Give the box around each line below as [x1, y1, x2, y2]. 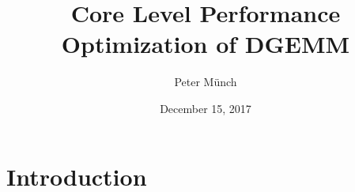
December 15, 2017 [160, 100, 251, 116]
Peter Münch [174, 73, 237, 90]
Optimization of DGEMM [61, 28, 350, 60]
